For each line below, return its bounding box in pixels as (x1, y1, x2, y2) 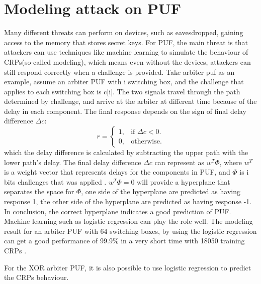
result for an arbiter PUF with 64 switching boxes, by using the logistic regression (4, 225, 257, 236)
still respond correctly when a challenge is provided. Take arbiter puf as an (4, 66, 235, 77)
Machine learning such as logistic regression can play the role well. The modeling (4, 216, 253, 226)
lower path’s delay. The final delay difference (4, 157, 141, 167)
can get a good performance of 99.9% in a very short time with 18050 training (4, 235, 245, 246)
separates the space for (4, 186, 74, 197)
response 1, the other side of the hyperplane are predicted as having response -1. (4, 196, 252, 207)
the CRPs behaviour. (4, 272, 69, 282)
